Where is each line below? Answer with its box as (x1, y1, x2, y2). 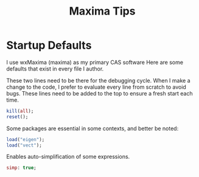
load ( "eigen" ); (6, 136, 45, 142)
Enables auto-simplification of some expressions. (6, 153, 130, 161)
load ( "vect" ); (6, 142, 43, 148)
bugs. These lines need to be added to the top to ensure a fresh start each (6, 89, 193, 97)
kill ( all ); (6, 108, 34, 114)
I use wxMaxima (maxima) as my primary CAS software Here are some (6, 58, 184, 66)
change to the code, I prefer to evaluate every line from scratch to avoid (6, 83, 187, 91)
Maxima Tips (69, 4, 136, 18)
